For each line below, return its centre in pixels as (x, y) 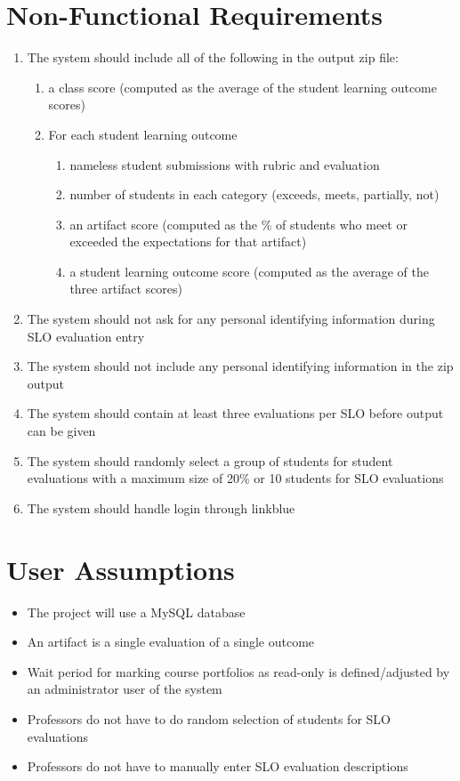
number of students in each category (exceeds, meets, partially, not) (254, 194)
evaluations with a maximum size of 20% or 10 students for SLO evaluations (235, 478)
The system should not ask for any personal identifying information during (231, 319)
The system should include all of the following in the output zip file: (213, 57)
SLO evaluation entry (86, 336)
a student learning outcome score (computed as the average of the (249, 271)
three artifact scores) (126, 289)
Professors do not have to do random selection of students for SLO (209, 718)
